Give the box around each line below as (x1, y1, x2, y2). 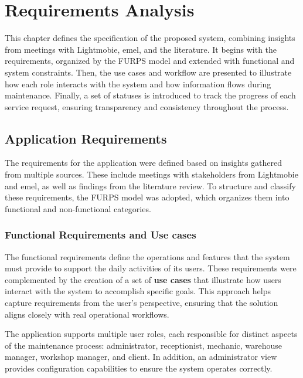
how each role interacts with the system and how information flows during (5, 77, 271, 90)
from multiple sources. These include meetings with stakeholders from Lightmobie (5, 168, 298, 181)
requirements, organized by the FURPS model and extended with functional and (5, 55, 295, 67)
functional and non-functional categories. (5, 202, 151, 214)
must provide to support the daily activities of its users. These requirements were (5, 262, 297, 274)
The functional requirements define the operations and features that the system (5, 250, 290, 263)
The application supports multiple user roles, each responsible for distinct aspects (5, 328, 298, 340)
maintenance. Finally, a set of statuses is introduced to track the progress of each (5, 89, 296, 101)
